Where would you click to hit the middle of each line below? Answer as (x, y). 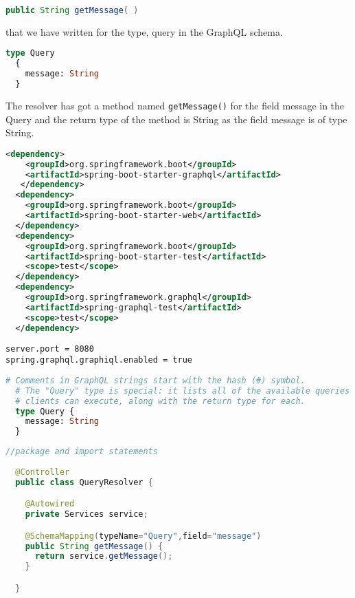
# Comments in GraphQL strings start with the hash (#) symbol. (156, 380)
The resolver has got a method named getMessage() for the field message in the (175, 105)
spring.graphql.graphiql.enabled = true (99, 360)
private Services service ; (87, 514)
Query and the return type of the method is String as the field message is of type (176, 119)
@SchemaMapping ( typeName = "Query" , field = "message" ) (143, 536)
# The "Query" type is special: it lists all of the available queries (183, 391)
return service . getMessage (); (104, 556)
